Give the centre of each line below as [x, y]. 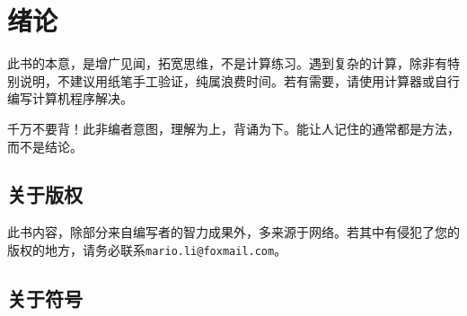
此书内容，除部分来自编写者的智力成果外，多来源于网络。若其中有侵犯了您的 [233, 232]
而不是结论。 [45, 146]
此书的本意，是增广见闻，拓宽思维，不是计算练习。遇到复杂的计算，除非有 [227, 63]
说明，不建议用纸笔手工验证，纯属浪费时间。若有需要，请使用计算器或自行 [239, 80]
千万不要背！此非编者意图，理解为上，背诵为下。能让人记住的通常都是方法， [233, 128]
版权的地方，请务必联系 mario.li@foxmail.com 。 [147, 249]
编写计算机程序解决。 [70, 98]
